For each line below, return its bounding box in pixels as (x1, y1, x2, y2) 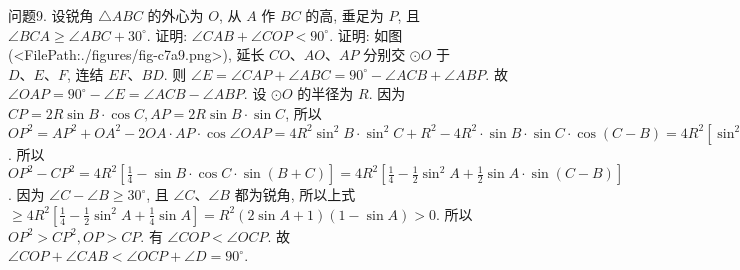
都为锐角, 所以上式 (234, 184, 356, 205)
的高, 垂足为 (305, 5, 384, 25)
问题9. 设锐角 (8, 5, 94, 25)
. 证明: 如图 (329, 24, 403, 45)
